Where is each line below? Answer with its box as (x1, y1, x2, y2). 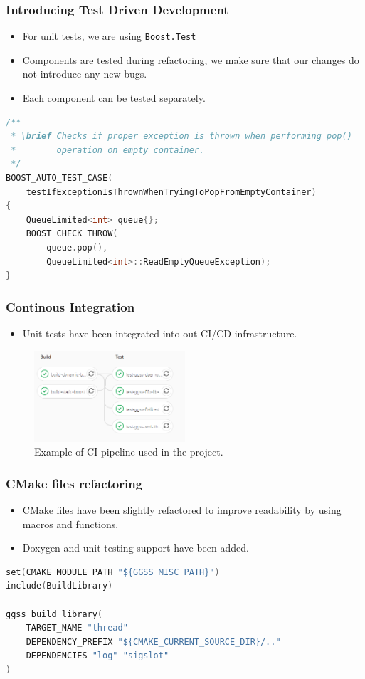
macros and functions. (22, 516, 119, 531)
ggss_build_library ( (6, 609, 103, 619)
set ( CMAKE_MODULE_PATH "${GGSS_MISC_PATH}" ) (6, 567, 220, 577)
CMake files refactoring (6, 474, 143, 492)
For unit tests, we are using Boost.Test (22, 28, 196, 43)
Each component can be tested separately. (22, 90, 206, 105)
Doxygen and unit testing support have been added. (22, 540, 249, 555)
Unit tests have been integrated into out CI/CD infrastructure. (22, 326, 297, 340)
